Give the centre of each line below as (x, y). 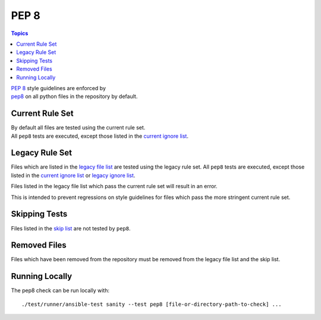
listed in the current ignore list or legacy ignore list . (73, 175)
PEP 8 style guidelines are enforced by (59, 88)
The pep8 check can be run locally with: (60, 290)
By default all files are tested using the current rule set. (78, 128)
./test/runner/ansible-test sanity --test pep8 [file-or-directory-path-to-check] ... (152, 304)
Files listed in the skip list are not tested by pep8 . (71, 228)
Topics (20, 33)
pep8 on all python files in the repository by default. (74, 96)
